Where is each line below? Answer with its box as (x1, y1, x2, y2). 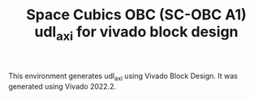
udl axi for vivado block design (34, 23, 239, 43)
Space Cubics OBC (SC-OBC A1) (25, 6, 248, 24)
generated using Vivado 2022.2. (8, 81, 116, 91)
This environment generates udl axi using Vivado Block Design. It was (8, 71, 238, 82)
